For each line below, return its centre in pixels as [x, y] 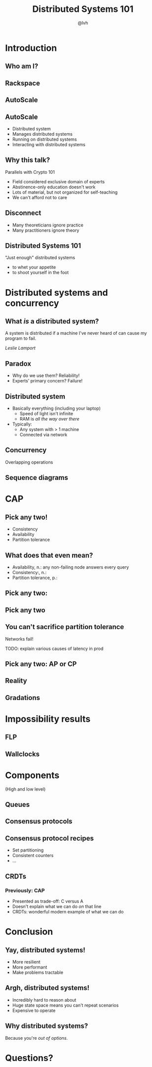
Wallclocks [22, 754]
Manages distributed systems [42, 134]
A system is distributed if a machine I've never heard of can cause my [76, 333]
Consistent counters [33, 855]
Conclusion [29, 932]
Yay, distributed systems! [45, 950]
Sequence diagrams [37, 478]
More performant [30, 967]
